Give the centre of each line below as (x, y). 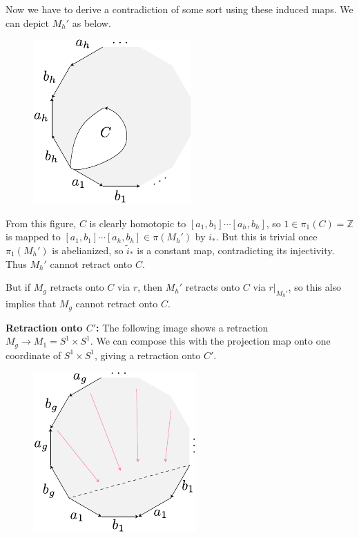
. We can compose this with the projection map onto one (210, 341)
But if (18, 287)
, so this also (315, 287)
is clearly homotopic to (138, 223)
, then (150, 287)
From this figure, (41, 223)
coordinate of (33, 355)
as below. (91, 22)
